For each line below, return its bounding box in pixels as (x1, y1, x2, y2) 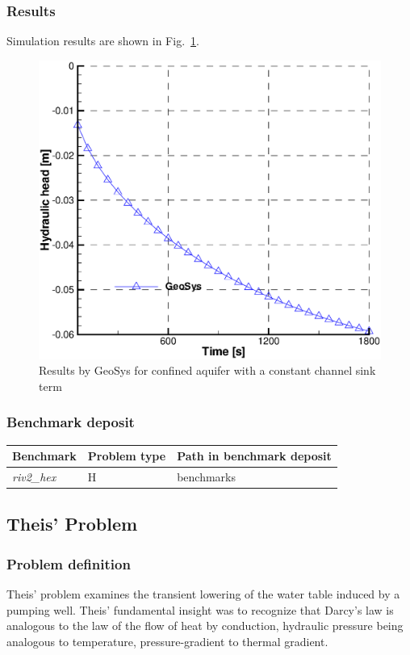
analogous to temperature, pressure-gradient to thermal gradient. (6, 632, 328, 649)
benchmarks (177, 468, 236, 485)
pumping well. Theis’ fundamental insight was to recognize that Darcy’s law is (6, 601, 394, 618)
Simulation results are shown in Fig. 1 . (6, 32, 199, 49)
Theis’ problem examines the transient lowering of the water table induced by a (6, 586, 400, 602)
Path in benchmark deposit (177, 447, 332, 464)
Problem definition (6, 553, 131, 573)
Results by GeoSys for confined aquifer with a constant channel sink (39, 362, 376, 379)
